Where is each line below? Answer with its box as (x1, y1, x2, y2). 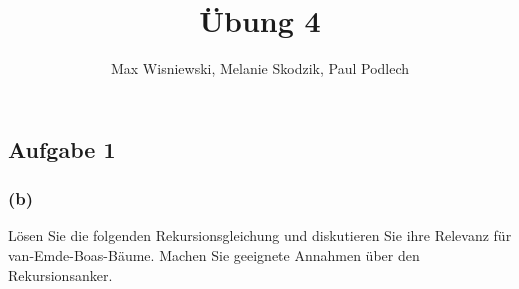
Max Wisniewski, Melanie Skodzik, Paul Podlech (110, 58, 410, 79)
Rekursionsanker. (8, 264, 113, 285)
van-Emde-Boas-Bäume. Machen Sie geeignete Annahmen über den (8, 244, 420, 265)
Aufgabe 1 (8, 133, 116, 164)
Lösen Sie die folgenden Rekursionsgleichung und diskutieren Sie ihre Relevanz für (8, 225, 512, 246)
